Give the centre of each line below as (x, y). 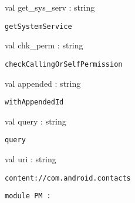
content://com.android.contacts (68, 178)
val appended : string (43, 83)
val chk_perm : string (44, 45)
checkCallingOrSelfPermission (64, 64)
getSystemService (38, 26)
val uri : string (31, 159)
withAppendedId (34, 102)
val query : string (36, 121)
